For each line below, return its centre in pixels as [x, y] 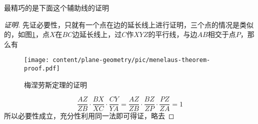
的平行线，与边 [173, 34]
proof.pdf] [42, 69]
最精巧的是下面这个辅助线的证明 [56, 7]
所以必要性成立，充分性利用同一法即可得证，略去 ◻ [89, 116]
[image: [37, 60]
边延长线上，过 [97, 34]
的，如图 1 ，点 [27, 34]
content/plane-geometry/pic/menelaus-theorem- [131, 60]
